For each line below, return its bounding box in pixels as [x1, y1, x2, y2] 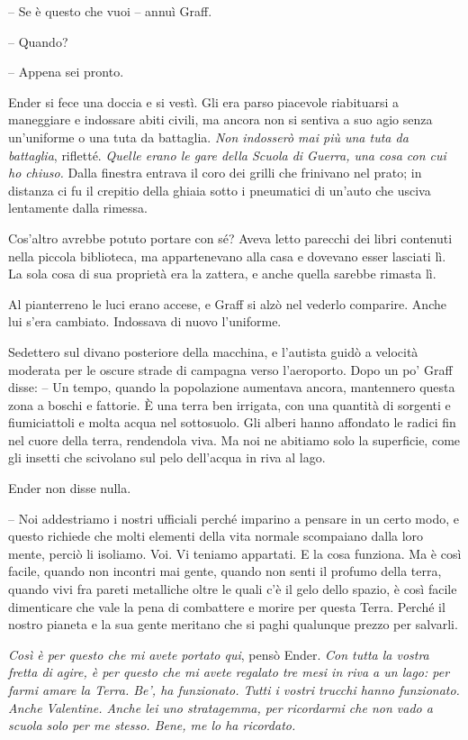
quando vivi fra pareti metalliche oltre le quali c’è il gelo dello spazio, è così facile [8, 580, 457, 598]
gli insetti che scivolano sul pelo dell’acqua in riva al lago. [8, 448, 326, 467]
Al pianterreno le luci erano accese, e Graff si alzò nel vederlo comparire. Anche [8, 294, 446, 313]
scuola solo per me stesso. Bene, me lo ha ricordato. [8, 716, 296, 735]
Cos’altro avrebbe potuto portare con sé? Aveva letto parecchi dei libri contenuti [8, 228, 453, 247]
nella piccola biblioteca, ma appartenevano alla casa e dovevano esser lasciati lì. [8, 246, 446, 265]
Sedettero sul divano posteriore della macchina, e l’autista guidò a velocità [8, 342, 418, 361]
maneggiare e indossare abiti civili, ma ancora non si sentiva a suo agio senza [8, 110, 433, 129]
